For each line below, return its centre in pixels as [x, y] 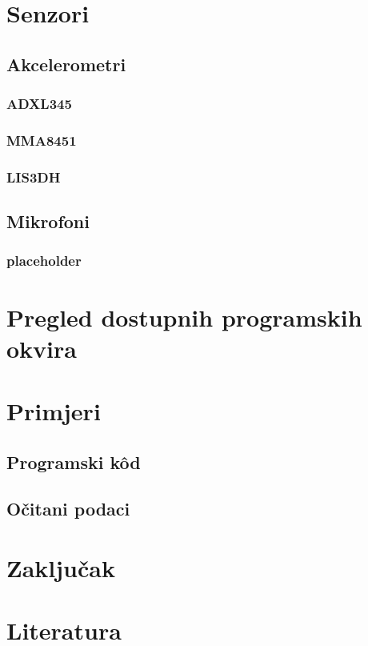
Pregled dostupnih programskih [184, 317]
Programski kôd [74, 461]
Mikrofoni [48, 221]
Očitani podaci [68, 509]
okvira [42, 348]
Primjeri [54, 411]
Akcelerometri [66, 64]
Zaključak [61, 568]
